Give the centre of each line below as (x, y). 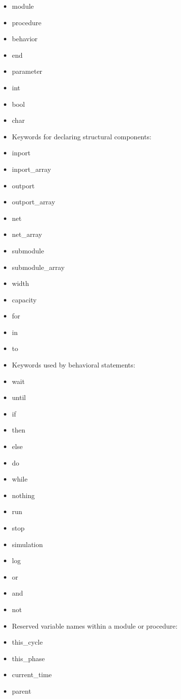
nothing (23, 495)
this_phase (28, 658)
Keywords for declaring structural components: (82, 136)
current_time (32, 674)
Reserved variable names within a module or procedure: (95, 625)
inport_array (32, 169)
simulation (27, 544)
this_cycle (27, 642)
